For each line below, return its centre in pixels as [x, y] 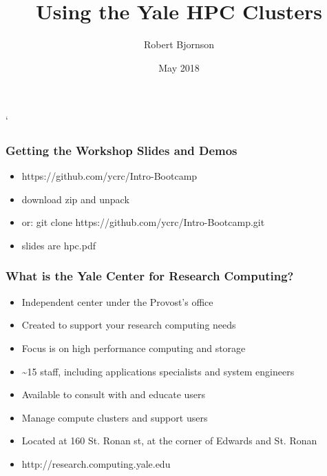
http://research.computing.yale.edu [96, 463]
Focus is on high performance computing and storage [134, 348]
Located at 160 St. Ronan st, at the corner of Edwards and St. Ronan [169, 441]
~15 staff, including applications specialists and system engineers [158, 371]
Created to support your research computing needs [129, 325]
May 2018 [179, 67]
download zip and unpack [75, 199]
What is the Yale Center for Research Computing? [150, 276]
